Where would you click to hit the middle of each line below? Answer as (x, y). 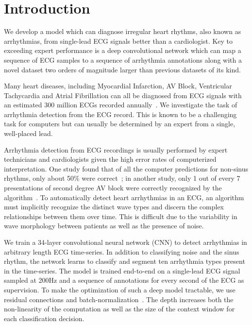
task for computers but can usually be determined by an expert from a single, (120, 124)
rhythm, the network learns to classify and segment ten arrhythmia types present (125, 261)
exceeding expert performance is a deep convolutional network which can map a (123, 50)
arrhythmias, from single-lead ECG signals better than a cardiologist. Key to (118, 41)
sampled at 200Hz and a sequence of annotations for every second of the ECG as (124, 280)
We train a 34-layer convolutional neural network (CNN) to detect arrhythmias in (126, 242)
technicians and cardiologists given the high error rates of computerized (110, 159)
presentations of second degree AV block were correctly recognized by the (113, 188)
